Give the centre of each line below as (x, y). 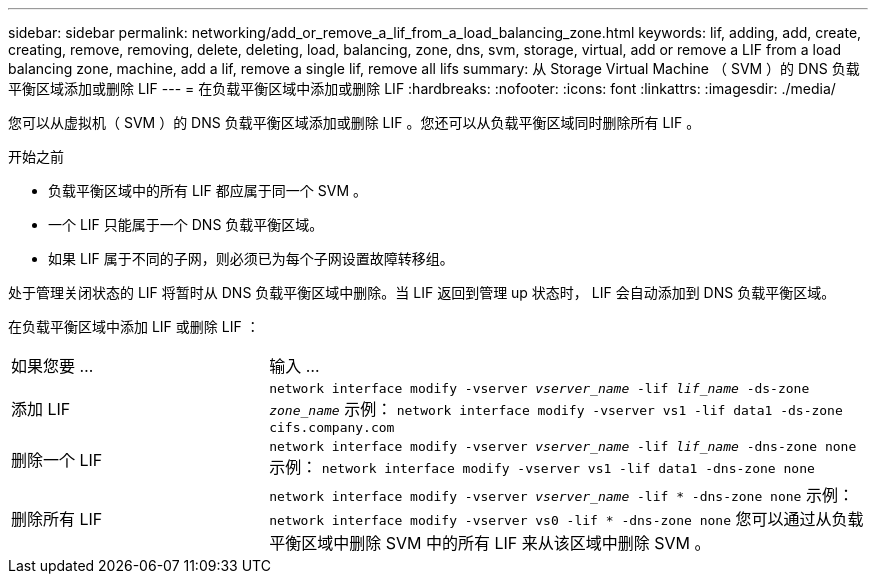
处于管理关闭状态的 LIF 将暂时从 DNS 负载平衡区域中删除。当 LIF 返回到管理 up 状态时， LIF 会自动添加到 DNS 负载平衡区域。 (422, 292)
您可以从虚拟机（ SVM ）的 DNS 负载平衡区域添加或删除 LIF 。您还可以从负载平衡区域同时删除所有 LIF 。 (354, 122)
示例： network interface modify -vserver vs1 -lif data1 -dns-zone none (542, 467)
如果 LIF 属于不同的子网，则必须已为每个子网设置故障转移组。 (251, 258)
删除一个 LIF (57, 459)
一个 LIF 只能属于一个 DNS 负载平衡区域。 (186, 224)
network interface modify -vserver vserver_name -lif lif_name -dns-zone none (563, 446)
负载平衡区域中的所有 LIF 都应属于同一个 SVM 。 (207, 190)
